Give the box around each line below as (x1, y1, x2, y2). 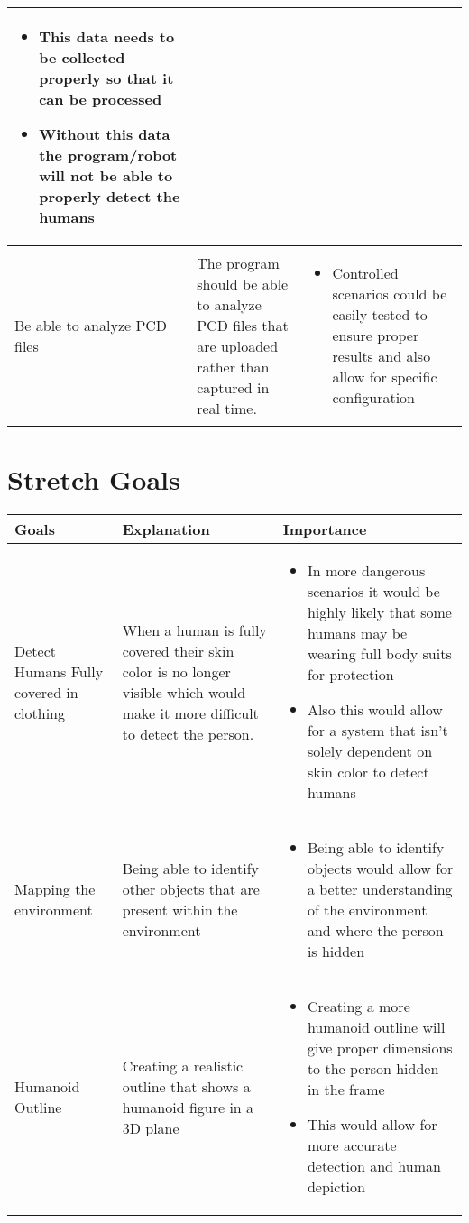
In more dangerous (307, 560, 426, 582)
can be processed (39, 88, 162, 109)
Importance (282, 519, 367, 540)
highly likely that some (307, 602, 452, 623)
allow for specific (332, 366, 437, 387)
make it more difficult (122, 702, 259, 723)
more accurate (307, 1135, 397, 1156)
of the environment (307, 899, 428, 921)
